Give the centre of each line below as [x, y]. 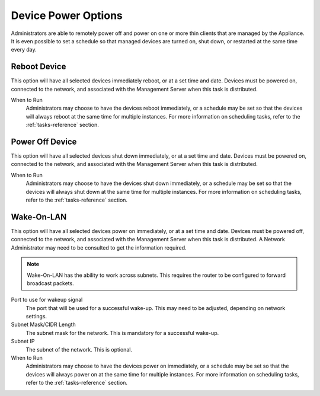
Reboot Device [39, 67]
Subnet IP [23, 341]
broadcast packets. [50, 283]
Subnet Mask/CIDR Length [44, 325]
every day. [24, 50]
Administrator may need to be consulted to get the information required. [99, 247]
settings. [36, 317]
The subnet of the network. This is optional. [79, 349]
